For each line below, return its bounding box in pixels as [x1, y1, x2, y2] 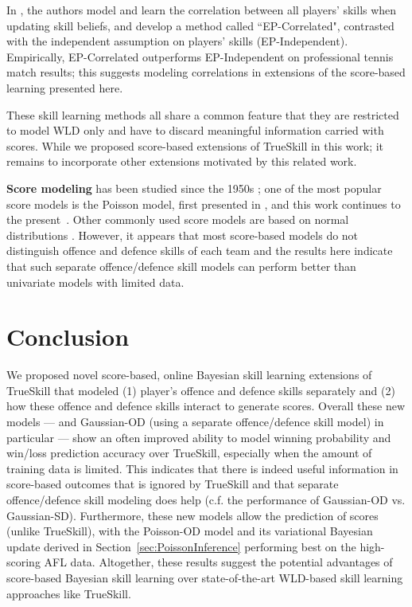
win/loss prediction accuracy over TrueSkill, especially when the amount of [6, 444, 372, 461]
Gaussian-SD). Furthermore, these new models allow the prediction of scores [6, 507, 379, 523]
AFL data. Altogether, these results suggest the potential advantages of [44, 554, 393, 570]
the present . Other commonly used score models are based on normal [6, 211, 349, 228]
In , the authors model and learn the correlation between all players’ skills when [6, 2, 397, 18]
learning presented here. [6, 79, 123, 96]
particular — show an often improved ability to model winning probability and [6, 429, 391, 445]
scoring [6, 554, 41, 570]
